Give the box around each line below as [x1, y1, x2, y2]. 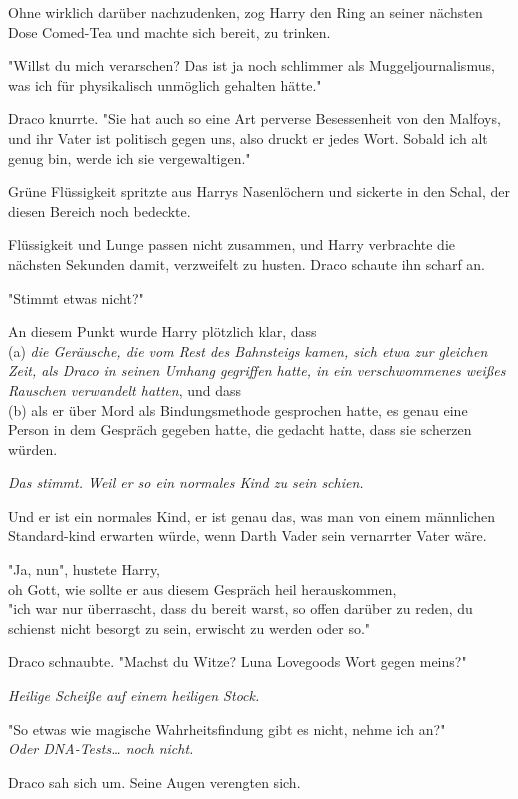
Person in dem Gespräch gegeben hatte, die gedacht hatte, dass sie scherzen [8, 419, 472, 440]
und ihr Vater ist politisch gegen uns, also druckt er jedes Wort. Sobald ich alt [8, 127, 488, 148]
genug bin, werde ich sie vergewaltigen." [8, 147, 251, 168]
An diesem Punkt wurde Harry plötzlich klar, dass [8, 321, 317, 342]
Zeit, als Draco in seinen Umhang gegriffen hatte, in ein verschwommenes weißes [8, 360, 506, 381]
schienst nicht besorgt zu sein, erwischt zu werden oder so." [8, 617, 371, 638]
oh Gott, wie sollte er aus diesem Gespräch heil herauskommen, [8, 578, 397, 599]
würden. [8, 438, 58, 459]
